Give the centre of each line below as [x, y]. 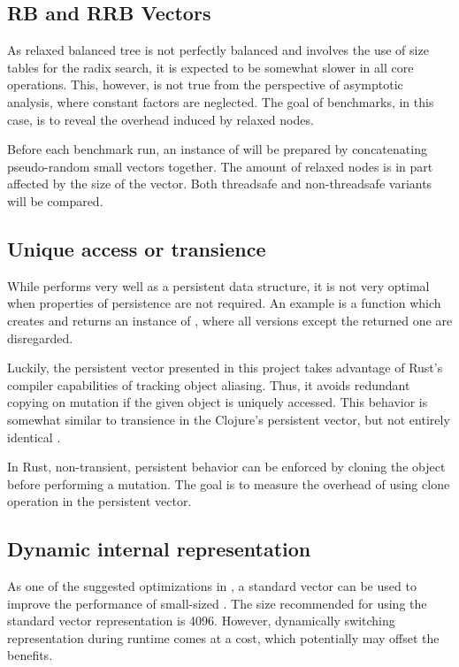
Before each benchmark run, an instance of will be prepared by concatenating [217, 149]
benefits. [30, 655]
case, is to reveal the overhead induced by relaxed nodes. [161, 119]
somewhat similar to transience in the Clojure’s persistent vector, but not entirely [229, 419]
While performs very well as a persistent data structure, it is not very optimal [218, 285]
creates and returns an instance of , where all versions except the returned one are [230, 320]
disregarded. [40, 337]
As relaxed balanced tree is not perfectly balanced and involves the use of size [218, 50]
